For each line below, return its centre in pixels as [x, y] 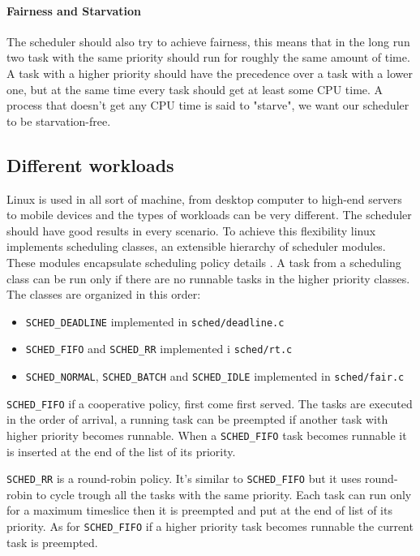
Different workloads [90, 164]
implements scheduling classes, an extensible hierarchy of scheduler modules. [196, 246]
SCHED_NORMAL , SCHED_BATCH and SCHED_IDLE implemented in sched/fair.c [215, 376]
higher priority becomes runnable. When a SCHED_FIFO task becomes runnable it [207, 435]
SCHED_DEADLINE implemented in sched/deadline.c [155, 321]
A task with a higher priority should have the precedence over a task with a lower [210, 73]
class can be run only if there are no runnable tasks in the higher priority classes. [208, 278]
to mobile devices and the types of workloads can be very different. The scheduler [209, 215]
